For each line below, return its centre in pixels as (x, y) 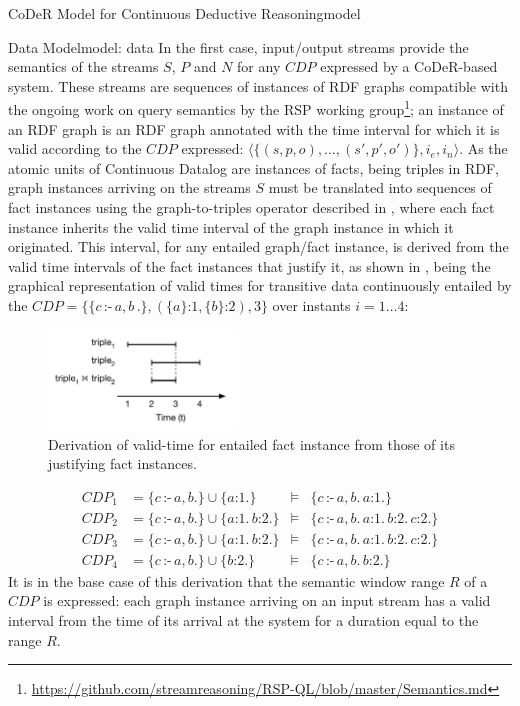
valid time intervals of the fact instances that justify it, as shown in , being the (249, 265)
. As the (483, 148)
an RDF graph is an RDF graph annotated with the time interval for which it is (254, 128)
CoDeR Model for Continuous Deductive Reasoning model (184, 13)
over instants (311, 304)
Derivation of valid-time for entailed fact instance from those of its (251, 443)
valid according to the (75, 148)
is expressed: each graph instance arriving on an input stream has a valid (267, 600)
